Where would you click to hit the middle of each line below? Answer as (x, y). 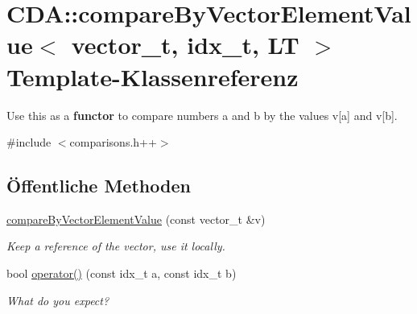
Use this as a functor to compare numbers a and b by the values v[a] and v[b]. (202, 115)
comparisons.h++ (113, 142)
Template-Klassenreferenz (153, 76)
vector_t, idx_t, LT (185, 45)
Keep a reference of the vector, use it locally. (116, 246)
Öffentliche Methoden (99, 186)
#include (29, 142)
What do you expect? (58, 300)
